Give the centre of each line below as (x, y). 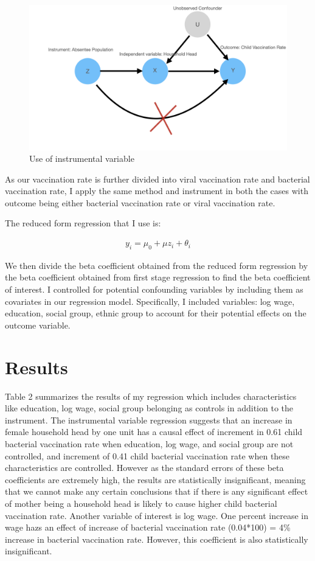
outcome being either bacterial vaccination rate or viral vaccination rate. (140, 202)
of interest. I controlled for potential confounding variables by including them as (154, 289)
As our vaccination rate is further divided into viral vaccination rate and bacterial (157, 179)
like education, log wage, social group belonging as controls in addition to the (149, 408)
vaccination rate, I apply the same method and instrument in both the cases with (157, 191)
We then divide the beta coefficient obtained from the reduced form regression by (157, 265)
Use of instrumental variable (82, 159)
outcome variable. (38, 325)
